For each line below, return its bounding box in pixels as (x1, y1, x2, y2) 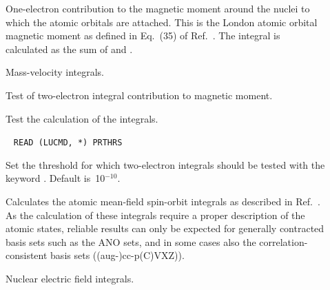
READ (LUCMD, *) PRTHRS (13, 138, 123, 148)
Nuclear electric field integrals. (6, 271, 134, 285)
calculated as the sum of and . (6, 41, 133, 56)
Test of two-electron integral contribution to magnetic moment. (6, 87, 273, 102)
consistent (6, 248, 48, 262)
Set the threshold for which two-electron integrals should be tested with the (6, 157, 325, 172)
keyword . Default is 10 (6, 171, 105, 185)
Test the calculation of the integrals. (6, 111, 158, 125)
